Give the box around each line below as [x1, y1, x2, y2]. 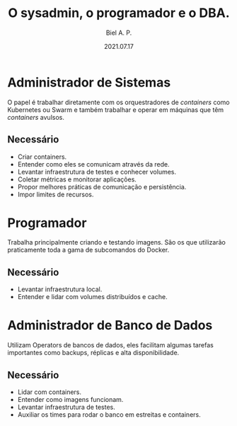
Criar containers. [17, 152, 67, 161]
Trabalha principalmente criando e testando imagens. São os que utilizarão [7, 238, 226, 247]
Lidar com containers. [17, 388, 82, 396]
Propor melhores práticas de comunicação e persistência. [17, 182, 187, 191]
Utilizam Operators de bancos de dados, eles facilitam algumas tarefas [7, 341, 214, 349]
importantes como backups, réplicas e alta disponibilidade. [7, 349, 180, 357]
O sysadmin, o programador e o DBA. [8, 5, 230, 21]
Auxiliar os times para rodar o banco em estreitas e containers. [17, 410, 201, 419]
